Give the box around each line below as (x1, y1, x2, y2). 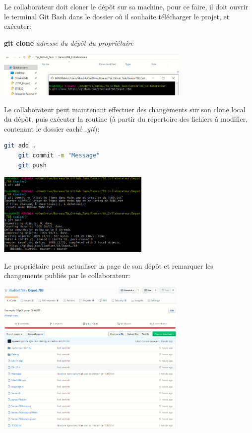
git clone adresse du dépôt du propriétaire (4, 37, 133, 48)
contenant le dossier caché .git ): (4, 123, 100, 134)
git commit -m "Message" (18, 152, 100, 159)
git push (18, 161, 47, 169)
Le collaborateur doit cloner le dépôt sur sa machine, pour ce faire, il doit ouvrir (4, 1, 249, 11)
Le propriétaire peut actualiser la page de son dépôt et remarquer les (4, 260, 213, 271)
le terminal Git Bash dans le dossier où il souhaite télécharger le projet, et (4, 11, 230, 21)
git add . (4, 142, 36, 149)
